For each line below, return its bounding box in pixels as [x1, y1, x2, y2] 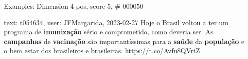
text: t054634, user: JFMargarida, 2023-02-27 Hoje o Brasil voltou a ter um [4, 17, 229, 27]
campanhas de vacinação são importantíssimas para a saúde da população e [4, 36, 245, 46]
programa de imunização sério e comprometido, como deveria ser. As [4, 27, 213, 37]
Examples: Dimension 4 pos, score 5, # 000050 [4, 1, 143, 11]
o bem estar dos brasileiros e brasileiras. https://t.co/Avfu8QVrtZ [4, 45, 200, 56]
